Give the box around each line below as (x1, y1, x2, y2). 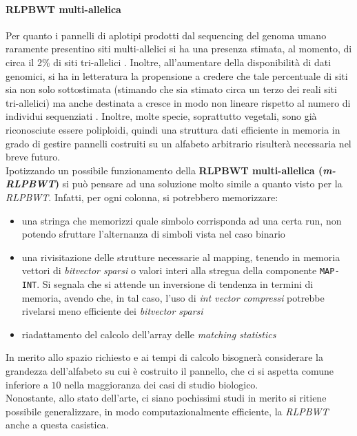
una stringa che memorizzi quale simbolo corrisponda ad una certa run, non (21, 213, 342, 227)
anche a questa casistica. (6, 417, 109, 432)
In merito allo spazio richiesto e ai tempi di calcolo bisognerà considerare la (6, 350, 323, 364)
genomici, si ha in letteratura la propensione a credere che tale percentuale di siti (6, 68, 348, 83)
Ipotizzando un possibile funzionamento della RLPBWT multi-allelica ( (6, 163, 323, 177)
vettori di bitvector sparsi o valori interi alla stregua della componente (21, 263, 317, 278)
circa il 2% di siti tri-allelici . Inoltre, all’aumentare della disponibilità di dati (6, 54, 331, 69)
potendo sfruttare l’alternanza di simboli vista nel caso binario (21, 227, 285, 241)
